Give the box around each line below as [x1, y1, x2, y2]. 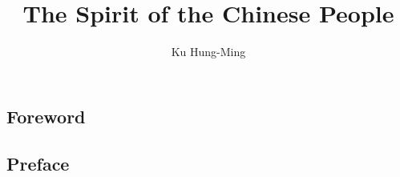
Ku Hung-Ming [171, 43, 246, 60]
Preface [6, 151, 70, 175]
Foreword [6, 103, 86, 128]
